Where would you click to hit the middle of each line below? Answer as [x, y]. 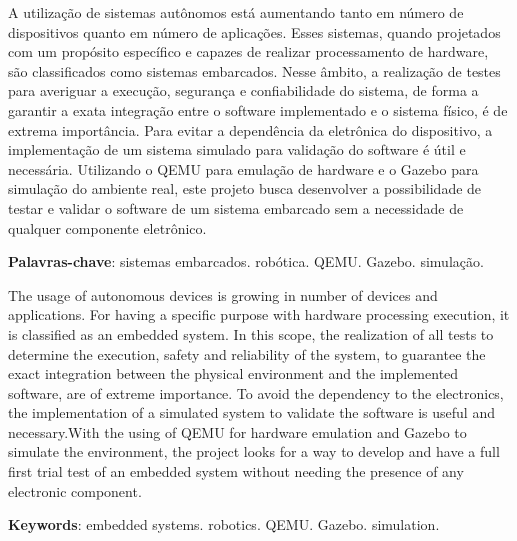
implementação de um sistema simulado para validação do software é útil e [237, 149]
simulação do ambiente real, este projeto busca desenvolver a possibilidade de [245, 188]
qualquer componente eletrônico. [107, 227]
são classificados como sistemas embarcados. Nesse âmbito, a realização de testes [254, 70]
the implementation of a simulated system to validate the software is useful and [251, 412]
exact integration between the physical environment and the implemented [233, 373]
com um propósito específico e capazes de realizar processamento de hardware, [248, 51]
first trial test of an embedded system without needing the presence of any [236, 471]
